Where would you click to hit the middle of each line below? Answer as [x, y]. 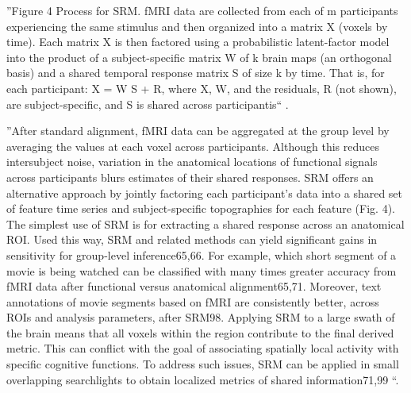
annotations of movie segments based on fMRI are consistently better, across [193, 301]
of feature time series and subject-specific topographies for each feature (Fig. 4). [201, 208]
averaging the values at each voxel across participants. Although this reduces [193, 146]
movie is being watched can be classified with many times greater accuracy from [202, 270]
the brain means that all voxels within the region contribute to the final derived [200, 332]
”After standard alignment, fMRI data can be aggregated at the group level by [198, 131]
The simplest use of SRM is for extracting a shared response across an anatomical [205, 223]
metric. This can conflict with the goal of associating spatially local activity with [203, 348]
